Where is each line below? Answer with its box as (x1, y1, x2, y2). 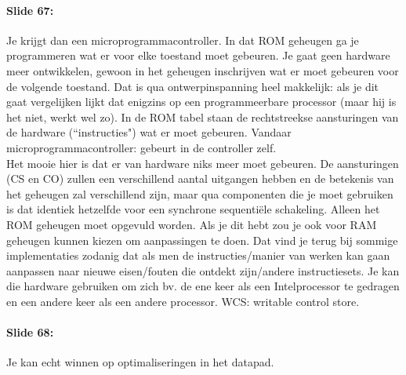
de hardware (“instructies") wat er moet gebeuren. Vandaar (6, 124, 292, 140)
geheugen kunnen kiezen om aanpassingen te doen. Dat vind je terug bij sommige (6, 231, 398, 248)
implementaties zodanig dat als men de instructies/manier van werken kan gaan (6, 247, 390, 264)
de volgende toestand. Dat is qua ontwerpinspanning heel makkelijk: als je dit (6, 78, 379, 94)
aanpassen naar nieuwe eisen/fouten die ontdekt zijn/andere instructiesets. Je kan (6, 262, 400, 279)
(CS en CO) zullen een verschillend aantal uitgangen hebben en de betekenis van (6, 170, 394, 187)
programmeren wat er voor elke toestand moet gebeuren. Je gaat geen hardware (6, 47, 390, 64)
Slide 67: (6, 2, 54, 18)
